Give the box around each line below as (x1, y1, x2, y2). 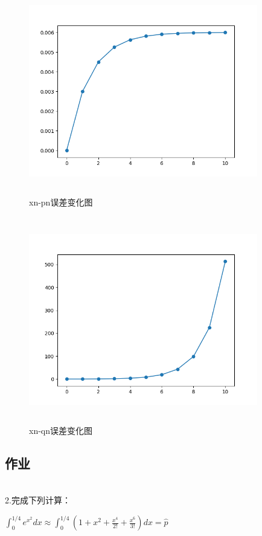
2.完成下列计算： (5, 494, 71, 506)
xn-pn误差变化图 (29, 195, 93, 208)
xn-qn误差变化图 (29, 424, 93, 437)
